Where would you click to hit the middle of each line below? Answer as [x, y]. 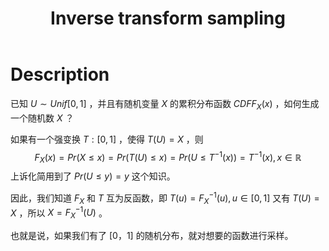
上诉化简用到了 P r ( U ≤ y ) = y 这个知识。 [93, 176]
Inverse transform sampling [168, 18]
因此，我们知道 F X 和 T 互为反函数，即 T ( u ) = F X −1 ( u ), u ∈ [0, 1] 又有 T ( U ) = [165, 198]
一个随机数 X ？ [42, 118]
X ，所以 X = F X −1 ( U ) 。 [59, 213]
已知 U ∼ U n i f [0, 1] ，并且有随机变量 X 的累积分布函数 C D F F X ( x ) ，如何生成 [165, 104]
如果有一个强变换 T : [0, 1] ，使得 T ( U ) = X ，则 [107, 139]
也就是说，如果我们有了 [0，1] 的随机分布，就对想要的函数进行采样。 [152, 236]
